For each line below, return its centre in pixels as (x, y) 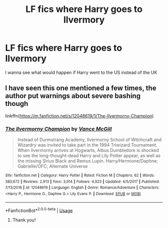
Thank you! (24, 220)
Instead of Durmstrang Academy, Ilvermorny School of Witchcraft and (89, 140)
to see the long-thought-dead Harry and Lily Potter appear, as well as (89, 155)
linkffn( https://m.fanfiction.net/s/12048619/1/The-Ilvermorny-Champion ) (79, 115)
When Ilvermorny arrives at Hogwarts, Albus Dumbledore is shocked (88, 150)
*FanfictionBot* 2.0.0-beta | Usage (39, 210)
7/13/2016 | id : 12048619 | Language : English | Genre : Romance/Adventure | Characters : (82, 188)
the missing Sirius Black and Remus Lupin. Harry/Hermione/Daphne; (88, 161)
